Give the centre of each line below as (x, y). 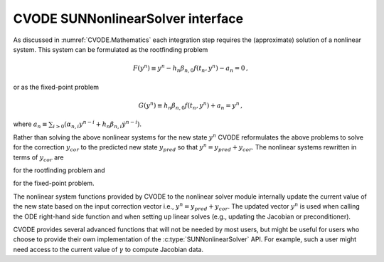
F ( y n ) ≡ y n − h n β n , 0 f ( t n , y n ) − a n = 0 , (190, 68)
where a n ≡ (30, 125)
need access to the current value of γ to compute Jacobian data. (108, 249)
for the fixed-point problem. (54, 183)
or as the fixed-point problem (56, 87)
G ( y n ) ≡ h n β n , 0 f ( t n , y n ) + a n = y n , (191, 106)
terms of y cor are (38, 158)
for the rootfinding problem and (59, 170)
